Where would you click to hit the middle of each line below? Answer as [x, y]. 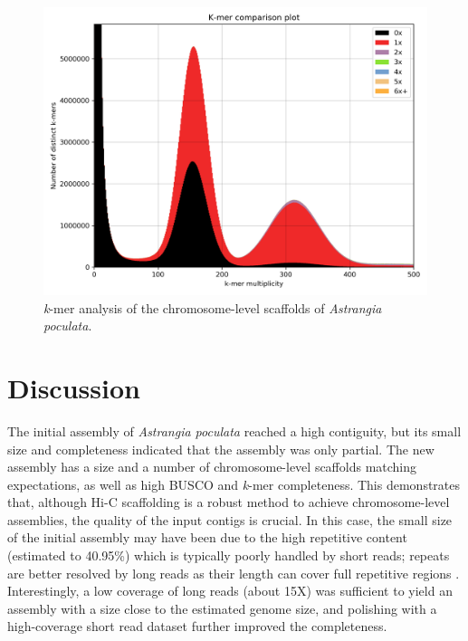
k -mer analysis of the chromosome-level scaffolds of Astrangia [213, 307]
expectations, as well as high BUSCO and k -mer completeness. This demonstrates [234, 484]
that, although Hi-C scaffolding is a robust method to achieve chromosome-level [229, 502]
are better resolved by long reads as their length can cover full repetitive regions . [234, 573]
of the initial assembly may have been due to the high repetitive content [207, 537]
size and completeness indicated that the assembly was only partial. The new [221, 449]
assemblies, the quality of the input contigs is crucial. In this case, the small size [230, 519]
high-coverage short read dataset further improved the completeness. [197, 626]
